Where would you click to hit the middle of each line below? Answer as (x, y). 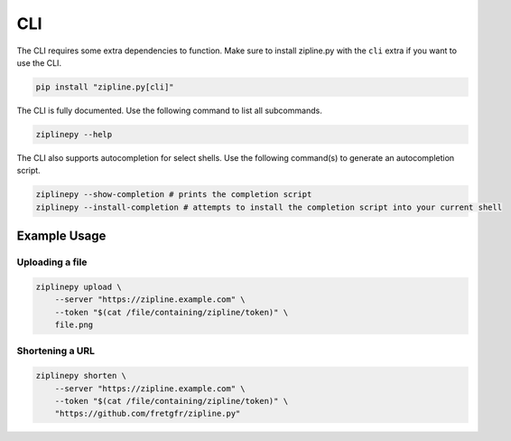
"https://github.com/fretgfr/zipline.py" (148, 414)
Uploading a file (52, 262)
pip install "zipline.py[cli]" (105, 87)
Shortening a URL (56, 351)
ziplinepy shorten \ (81, 376)
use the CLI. (39, 62)
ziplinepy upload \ (79, 286)
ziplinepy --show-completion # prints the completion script (174, 195)
